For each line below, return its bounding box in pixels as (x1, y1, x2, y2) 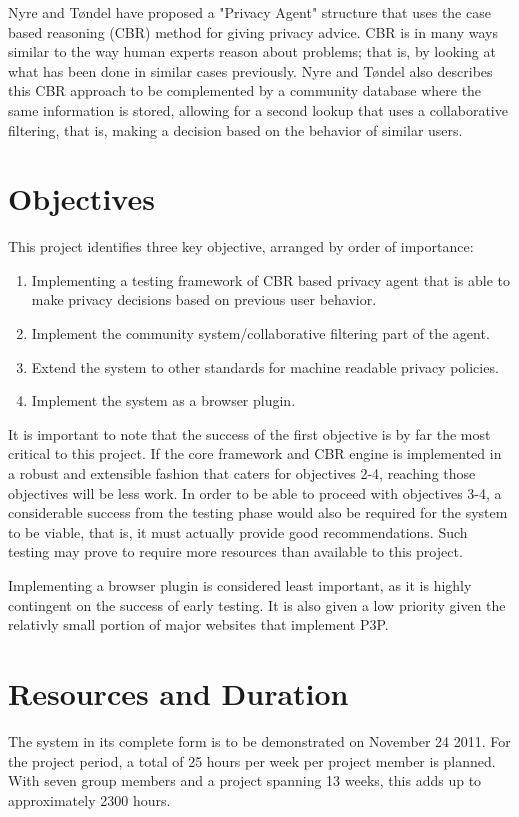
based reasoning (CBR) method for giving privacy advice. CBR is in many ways (8, 21, 499, 42)
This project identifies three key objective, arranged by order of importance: (8, 236, 474, 257)
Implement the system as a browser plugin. (31, 390, 296, 411)
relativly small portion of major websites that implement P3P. (8, 614, 389, 635)
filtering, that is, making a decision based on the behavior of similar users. (8, 119, 463, 140)
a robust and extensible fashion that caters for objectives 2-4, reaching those (8, 463, 476, 484)
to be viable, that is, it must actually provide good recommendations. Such (8, 521, 468, 542)
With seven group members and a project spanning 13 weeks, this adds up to (8, 770, 482, 791)
